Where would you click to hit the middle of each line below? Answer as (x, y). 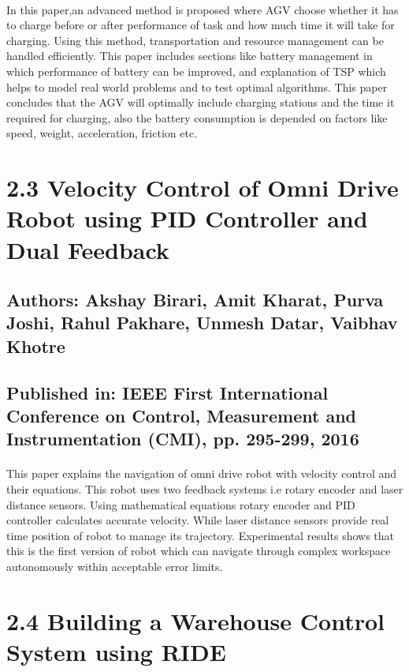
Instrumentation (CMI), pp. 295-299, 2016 (183, 439)
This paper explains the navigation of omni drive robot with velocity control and (202, 473)
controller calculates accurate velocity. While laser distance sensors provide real (198, 520)
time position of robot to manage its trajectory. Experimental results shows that (201, 535)
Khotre (36, 345)
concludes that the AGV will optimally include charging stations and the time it (201, 102)
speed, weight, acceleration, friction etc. (102, 133)
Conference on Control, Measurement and (181, 416)
